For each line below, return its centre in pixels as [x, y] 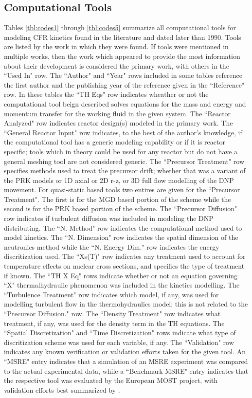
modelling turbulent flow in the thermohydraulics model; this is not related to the [126, 304]
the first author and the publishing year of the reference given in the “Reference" [124, 84]
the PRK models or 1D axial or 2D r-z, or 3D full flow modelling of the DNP [119, 180]
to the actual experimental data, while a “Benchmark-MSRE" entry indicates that [126, 371]
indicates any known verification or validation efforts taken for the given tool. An [125, 352]
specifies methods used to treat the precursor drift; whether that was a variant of [125, 171]
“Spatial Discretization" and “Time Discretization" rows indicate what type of [120, 333]
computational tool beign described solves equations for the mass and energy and [125, 103]
